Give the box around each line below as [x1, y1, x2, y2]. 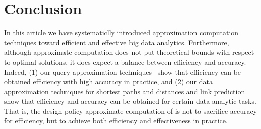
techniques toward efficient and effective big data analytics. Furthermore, [4, 37, 229, 47]
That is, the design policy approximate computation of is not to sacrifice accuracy [4, 105, 257, 116]
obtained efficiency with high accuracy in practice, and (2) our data [4, 76, 213, 87]
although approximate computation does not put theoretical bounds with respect [4, 47, 254, 57]
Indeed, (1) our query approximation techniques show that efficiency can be [4, 66, 241, 77]
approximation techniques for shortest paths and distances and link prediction [4, 86, 245, 96]
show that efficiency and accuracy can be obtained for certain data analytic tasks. [4, 96, 256, 106]
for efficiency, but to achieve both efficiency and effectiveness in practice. [4, 115, 228, 126]
